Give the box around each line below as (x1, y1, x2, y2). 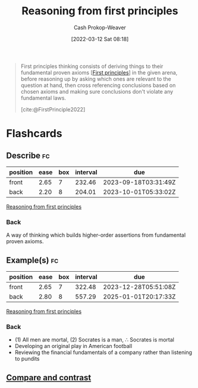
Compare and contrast (6, 373, 92, 383)
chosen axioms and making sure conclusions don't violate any (20, 88, 174, 95)
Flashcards (6, 127, 62, 141)
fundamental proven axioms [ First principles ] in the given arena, (20, 69, 178, 76)
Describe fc (6, 150, 50, 160)
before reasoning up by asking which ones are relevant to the (20, 75, 171, 82)
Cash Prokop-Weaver (73, 24, 127, 31)
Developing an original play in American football (14, 343, 133, 350)
